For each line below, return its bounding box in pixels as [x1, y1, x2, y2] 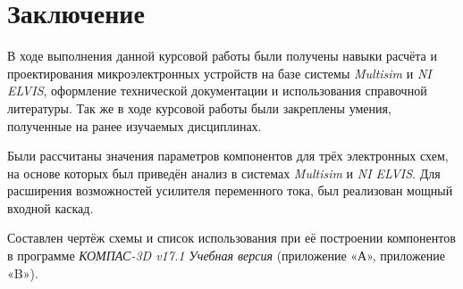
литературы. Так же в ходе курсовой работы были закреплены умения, [7, 98, 391, 117]
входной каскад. [7, 198, 94, 217]
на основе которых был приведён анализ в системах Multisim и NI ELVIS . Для [7, 163, 441, 182]
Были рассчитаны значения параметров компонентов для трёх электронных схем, [7, 146, 449, 165]
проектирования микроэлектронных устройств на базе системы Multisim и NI [7, 63, 432, 82]
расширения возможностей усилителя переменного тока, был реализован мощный [7, 181, 453, 200]
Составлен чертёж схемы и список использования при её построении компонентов [7, 228, 456, 247]
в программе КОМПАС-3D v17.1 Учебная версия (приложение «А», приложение [7, 246, 445, 265]
